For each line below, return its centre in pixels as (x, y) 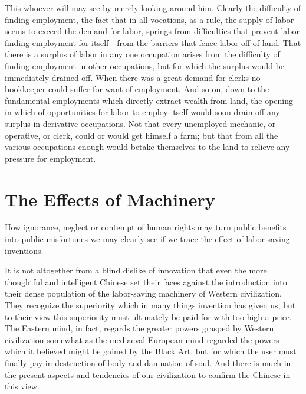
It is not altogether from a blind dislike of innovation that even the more (136, 270)
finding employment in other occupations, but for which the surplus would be (145, 65)
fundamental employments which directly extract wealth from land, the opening (149, 100)
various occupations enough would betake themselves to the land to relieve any (147, 147)
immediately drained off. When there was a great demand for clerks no (133, 77)
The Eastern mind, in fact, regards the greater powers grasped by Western (139, 328)
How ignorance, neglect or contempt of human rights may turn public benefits (146, 227)
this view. (22, 386)
